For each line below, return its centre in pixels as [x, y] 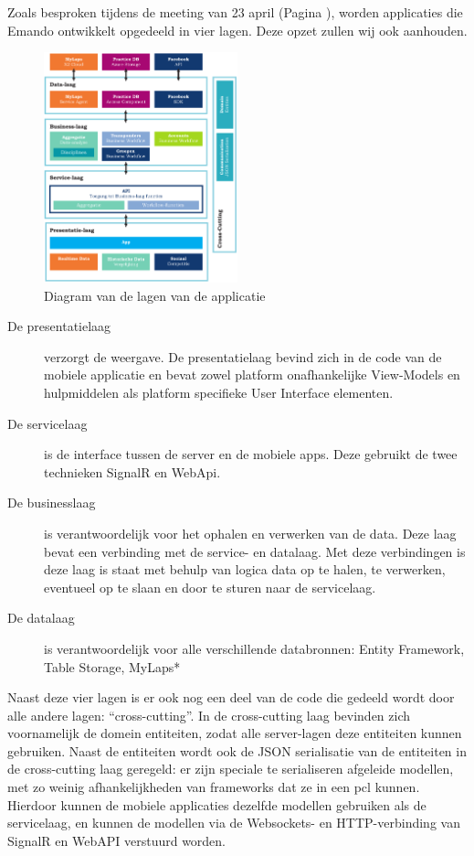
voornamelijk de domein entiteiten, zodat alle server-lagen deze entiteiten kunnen [235, 733]
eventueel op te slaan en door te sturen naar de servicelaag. [210, 587]
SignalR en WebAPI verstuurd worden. [117, 840]
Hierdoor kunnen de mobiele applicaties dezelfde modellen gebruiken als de [217, 804]
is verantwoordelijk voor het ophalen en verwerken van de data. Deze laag [250, 533]
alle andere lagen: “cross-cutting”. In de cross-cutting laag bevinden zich [209, 715]
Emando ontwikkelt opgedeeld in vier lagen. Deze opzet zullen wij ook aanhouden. [237, 30]
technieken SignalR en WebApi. [132, 471]
